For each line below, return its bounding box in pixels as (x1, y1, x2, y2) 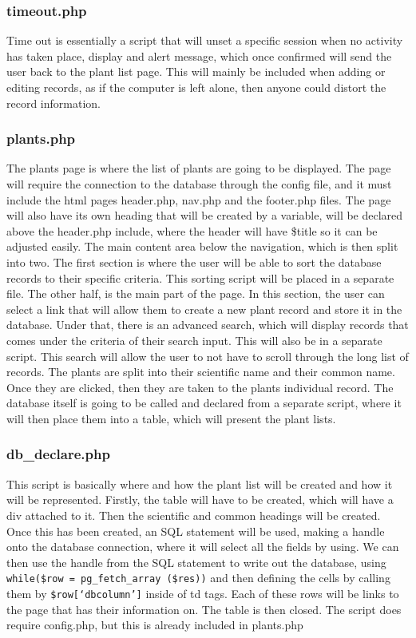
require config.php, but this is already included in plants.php (6, 616, 303, 633)
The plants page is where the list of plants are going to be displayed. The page (6, 160, 391, 176)
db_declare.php (6, 444, 110, 464)
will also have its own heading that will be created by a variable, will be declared (6, 207, 403, 224)
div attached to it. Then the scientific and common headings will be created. (6, 506, 381, 523)
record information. (6, 94, 101, 111)
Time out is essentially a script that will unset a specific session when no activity (6, 32, 403, 49)
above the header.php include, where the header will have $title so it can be (6, 222, 378, 239)
